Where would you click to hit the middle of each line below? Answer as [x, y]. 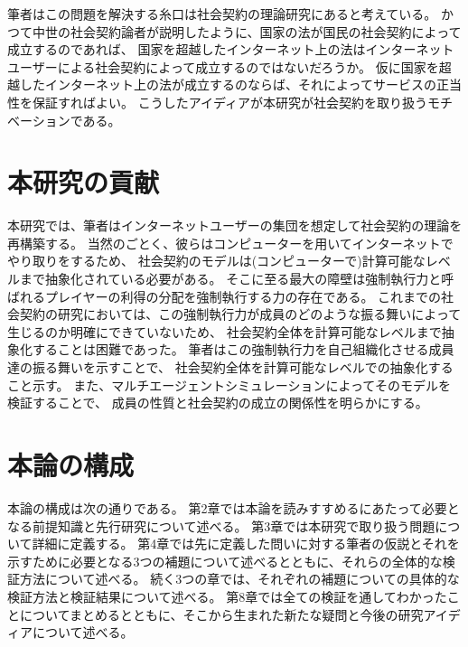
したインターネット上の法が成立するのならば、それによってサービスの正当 [240, 84]
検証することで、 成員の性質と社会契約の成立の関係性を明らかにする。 [218, 403]
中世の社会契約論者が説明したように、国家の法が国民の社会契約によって [247, 31]
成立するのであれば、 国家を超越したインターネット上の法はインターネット [231, 49]
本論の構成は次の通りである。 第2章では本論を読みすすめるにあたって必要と [234, 507]
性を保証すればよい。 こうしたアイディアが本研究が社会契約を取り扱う [217, 102]
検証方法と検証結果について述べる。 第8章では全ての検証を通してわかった [227, 596]
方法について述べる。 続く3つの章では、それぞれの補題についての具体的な [239, 579]
